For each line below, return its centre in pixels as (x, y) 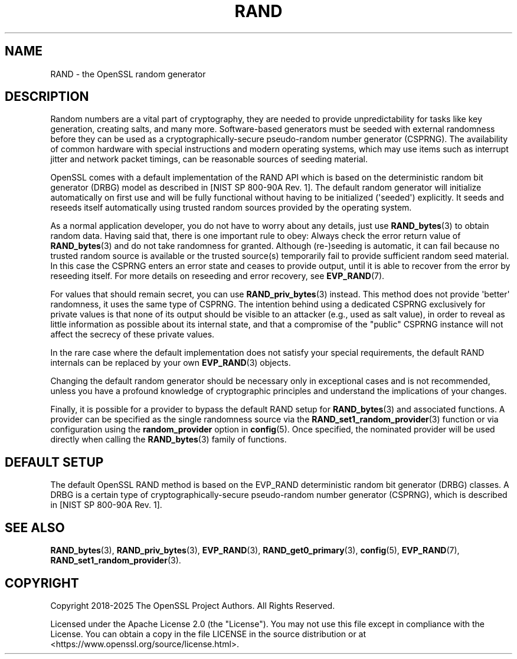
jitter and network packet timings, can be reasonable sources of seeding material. (209, 159)
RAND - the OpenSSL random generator (128, 74)
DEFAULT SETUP (54, 462)
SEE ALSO (35, 527)
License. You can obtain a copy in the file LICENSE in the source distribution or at (208, 634)
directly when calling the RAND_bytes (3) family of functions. (168, 440)
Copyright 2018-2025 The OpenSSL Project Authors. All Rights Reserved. (193, 605)
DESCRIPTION (47, 97)
